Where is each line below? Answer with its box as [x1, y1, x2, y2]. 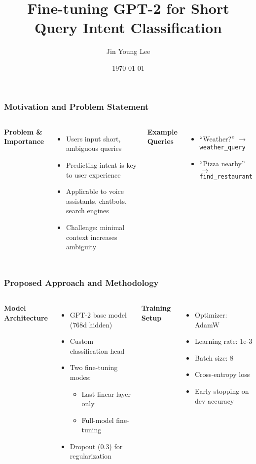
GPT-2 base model [70, 309, 127, 320]
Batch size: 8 [195, 352, 234, 363]
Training [141, 302, 171, 313]
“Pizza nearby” [199, 158, 245, 169]
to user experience [66, 169, 121, 180]
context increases [66, 232, 117, 242]
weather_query [199, 144, 246, 151]
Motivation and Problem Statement [4, 100, 149, 112]
